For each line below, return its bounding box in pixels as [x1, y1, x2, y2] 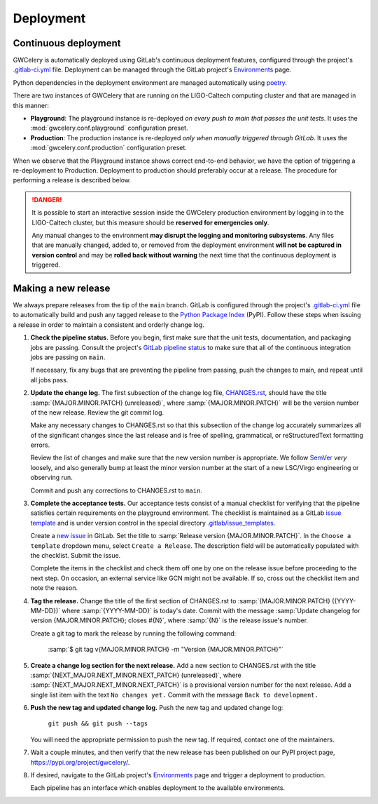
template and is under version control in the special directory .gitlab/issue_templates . [30, 518, 276, 527]
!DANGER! [31, 195, 62, 203]
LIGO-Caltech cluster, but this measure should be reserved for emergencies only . [31, 218, 269, 227]
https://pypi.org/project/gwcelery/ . [30, 758, 130, 766]
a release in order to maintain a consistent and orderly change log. [13, 320, 204, 329]
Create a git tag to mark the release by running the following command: [30, 629, 237, 638]
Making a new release [13, 282, 111, 294]
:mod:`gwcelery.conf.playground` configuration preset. [30, 123, 188, 133]
